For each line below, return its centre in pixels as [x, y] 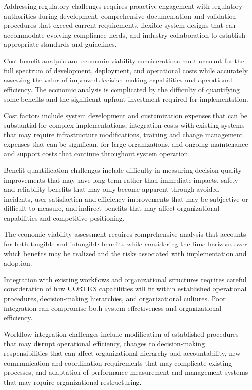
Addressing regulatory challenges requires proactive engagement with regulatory [123, 6]
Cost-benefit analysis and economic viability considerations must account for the [124, 60]
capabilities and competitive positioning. [64, 217]
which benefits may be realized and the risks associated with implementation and [125, 253]
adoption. [18, 263]
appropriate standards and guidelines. [60, 44]
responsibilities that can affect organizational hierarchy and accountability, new [122, 353]
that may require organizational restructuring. [73, 381]
